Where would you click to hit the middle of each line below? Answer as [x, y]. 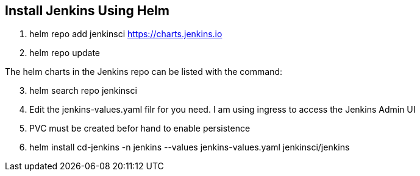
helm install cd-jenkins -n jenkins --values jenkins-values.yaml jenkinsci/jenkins [190, 147]
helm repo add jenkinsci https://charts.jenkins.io [126, 34]
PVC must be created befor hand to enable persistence [140, 128]
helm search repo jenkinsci [83, 91]
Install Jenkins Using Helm [87, 11]
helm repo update [65, 53]
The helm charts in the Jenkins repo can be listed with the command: [144, 72]
